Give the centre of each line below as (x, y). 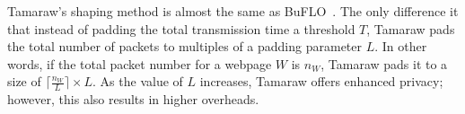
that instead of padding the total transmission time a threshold (181, 28)
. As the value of (138, 81)
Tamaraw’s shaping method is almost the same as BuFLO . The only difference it (233, 11)
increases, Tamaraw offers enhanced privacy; (321, 81)
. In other (401, 46)
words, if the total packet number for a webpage (140, 63)
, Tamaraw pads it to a (384, 63)
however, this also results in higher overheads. (133, 99)
